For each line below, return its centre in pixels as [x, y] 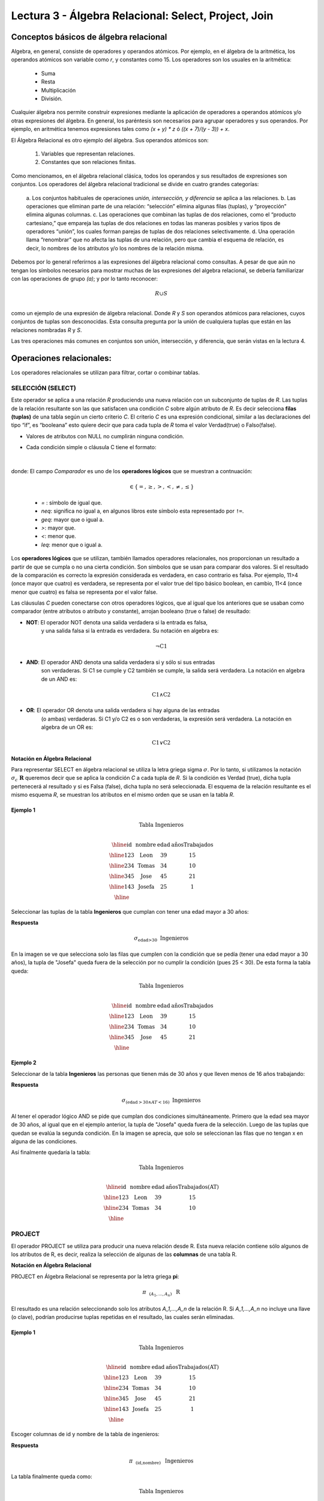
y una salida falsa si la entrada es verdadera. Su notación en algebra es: [130, 631]
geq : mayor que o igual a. [73, 519]
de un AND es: [59, 679]
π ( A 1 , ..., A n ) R [161, 1293]
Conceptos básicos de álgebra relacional [89, 37]
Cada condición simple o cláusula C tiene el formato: [91, 447]
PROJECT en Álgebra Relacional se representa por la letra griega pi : [95, 1276]
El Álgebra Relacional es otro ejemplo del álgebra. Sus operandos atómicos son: [110, 140]
